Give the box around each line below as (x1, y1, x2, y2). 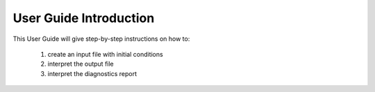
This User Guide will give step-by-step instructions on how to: (12, 35, 190, 43)
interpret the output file (47, 59, 114, 68)
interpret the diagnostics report (47, 69, 137, 77)
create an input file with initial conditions (47, 50, 163, 58)
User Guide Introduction (12, 10, 155, 26)
